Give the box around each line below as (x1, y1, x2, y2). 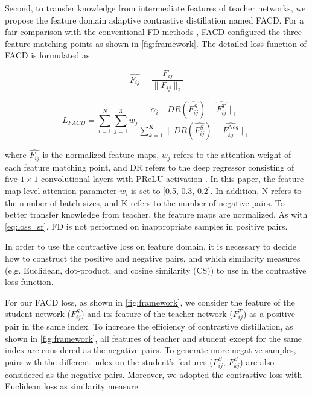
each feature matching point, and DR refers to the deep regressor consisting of (5, 160, 294, 173)
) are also (240, 355, 275, 368)
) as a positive (243, 307, 295, 320)
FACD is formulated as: (5, 49, 92, 61)
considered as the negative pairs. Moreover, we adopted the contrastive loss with (5, 368, 302, 380)
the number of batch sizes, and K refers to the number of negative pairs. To (5, 196, 285, 209)
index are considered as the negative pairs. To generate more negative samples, (5, 344, 296, 356)
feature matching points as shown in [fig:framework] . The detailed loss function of (5, 37, 307, 49)
